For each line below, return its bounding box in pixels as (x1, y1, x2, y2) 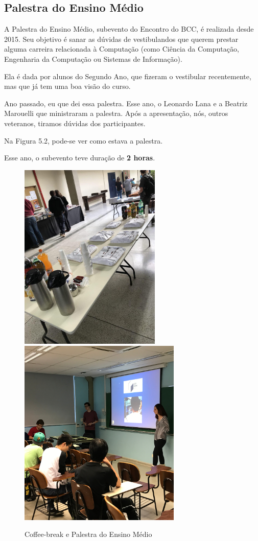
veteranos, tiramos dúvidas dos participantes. (4, 117, 146, 128)
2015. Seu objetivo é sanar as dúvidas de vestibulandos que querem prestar (4, 33, 239, 44)
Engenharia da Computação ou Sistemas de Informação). (4, 53, 182, 64)
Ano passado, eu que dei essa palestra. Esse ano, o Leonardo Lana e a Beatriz (4, 98, 248, 108)
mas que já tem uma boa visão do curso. (4, 81, 131, 91)
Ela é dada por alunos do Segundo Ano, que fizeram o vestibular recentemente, (4, 70, 251, 81)
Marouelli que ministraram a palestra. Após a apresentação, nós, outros (4, 108, 228, 119)
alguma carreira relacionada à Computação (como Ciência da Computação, (4, 43, 239, 54)
